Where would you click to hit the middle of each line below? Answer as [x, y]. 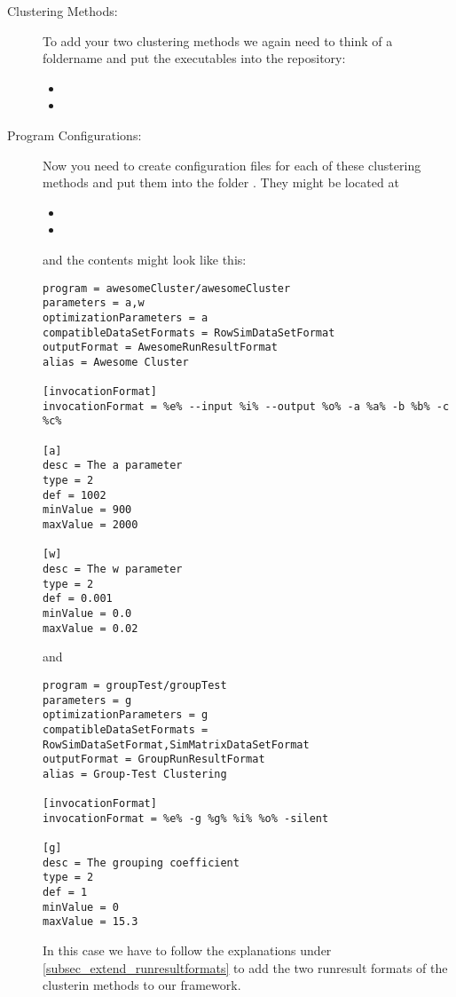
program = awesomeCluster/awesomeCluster [167, 288]
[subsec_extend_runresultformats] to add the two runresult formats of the [245, 967]
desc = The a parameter [113, 466]
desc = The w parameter [113, 569]
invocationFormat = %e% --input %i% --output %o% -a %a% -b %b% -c [246, 406]
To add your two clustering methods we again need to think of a [218, 40]
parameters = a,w [94, 303]
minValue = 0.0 [87, 613]
